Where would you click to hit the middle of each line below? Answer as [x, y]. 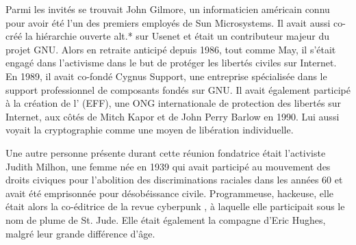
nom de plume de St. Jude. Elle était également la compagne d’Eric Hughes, [166, 219]
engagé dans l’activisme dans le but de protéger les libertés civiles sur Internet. [171, 63]
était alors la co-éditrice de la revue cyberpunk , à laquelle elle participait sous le [175, 206]
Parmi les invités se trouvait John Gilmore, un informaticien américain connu [168, 9]
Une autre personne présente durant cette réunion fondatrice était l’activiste [166, 152]
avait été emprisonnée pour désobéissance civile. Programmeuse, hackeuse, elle [170, 193]
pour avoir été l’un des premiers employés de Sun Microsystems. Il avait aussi [168, 22]
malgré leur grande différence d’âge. [80, 233]
